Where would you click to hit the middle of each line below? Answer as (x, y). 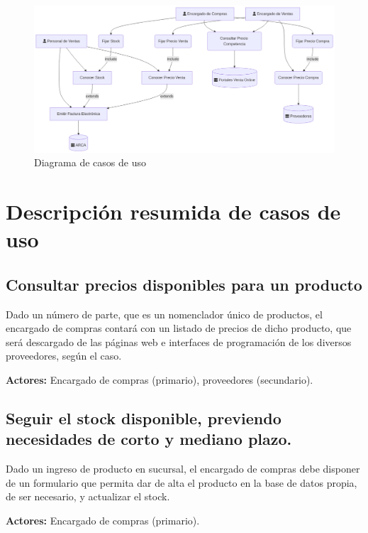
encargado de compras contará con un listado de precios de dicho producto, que (179, 328)
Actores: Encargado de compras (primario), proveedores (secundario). (160, 379)
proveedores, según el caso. (64, 356)
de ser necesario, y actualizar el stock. (88, 496)
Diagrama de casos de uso (90, 162)
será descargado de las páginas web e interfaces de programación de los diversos (179, 341)
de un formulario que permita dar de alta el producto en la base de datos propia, (182, 482)
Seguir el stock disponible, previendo (144, 418)
